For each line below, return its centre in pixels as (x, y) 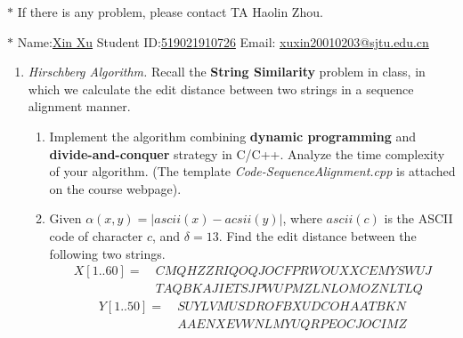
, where (302, 218)
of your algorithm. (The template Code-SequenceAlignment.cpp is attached (252, 171)
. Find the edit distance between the (317, 235)
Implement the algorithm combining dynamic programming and (233, 136)
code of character (96, 235)
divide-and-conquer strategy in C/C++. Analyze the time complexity (247, 153)
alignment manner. (79, 106)
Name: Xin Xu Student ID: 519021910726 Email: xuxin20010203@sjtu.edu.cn (223, 41)
